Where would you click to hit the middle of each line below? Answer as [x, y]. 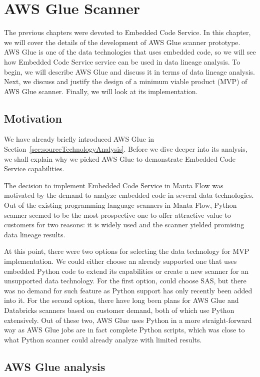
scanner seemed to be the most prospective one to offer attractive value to [117, 215]
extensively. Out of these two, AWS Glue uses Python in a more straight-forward [128, 320]
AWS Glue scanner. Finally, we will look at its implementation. [101, 91]
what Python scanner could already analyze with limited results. [103, 339]
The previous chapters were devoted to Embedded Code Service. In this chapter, [127, 32]
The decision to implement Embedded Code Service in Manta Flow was [114, 185]
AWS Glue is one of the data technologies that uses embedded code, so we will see [130, 52]
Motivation [33, 118]
